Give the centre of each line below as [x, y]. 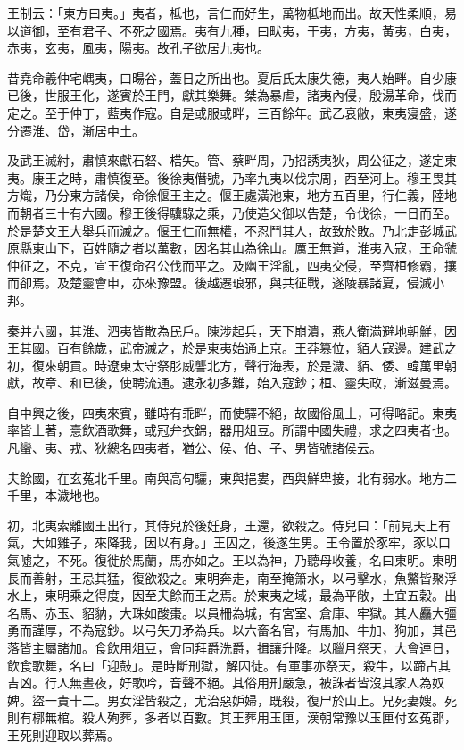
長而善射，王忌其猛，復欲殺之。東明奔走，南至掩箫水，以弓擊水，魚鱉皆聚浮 [232, 577]
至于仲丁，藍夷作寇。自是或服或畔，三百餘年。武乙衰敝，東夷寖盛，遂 [250, 112]
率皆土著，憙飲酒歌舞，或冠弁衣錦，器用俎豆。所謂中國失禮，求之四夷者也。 [232, 430]
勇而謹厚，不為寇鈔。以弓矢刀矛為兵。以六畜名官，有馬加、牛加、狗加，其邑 [232, 630]
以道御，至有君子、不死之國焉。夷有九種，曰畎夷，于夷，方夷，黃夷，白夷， [232, 30]
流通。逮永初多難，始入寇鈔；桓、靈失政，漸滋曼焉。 [300, 383]
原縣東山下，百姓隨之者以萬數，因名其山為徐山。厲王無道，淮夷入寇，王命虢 [232, 248]
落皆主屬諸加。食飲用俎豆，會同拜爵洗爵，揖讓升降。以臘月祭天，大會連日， [232, 647]
